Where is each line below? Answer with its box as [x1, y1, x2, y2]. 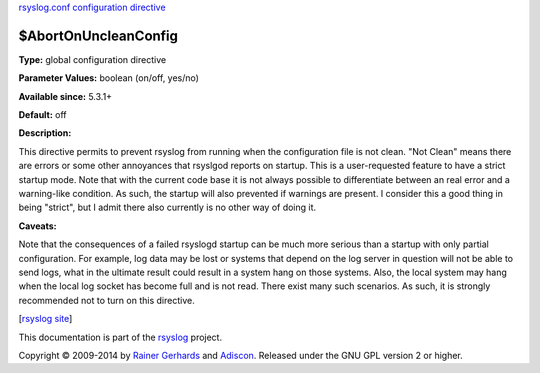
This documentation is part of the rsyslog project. [18, 331, 223, 343]
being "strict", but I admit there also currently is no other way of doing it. [18, 201, 317, 214]
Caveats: [18, 220, 57, 232]
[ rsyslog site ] [18, 313, 73, 325]
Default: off [18, 109, 67, 121]
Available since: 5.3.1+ [18, 90, 113, 102]
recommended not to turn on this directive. [18, 294, 195, 306]
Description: [18, 127, 72, 139]
